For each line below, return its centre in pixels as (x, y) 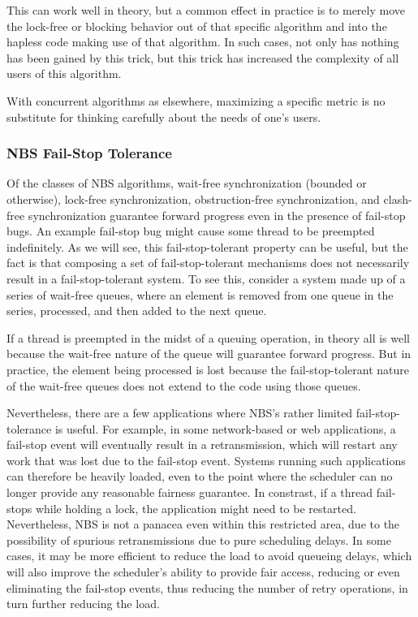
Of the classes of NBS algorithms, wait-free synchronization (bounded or (187, 183)
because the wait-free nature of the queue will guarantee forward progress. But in (209, 354)
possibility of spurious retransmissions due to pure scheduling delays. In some (199, 539)
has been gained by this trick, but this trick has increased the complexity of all (203, 57)
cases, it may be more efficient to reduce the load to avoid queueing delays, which (209, 556)
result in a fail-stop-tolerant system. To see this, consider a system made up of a (206, 278)
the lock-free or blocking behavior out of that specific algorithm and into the (197, 26)
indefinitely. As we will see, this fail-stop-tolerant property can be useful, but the (207, 246)
